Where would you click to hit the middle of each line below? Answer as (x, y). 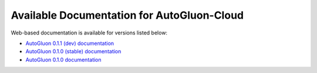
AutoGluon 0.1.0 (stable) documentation (73, 51)
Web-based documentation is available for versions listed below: (89, 33)
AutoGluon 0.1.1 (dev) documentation (70, 43)
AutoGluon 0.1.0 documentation (64, 60)
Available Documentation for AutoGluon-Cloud (127, 15)
